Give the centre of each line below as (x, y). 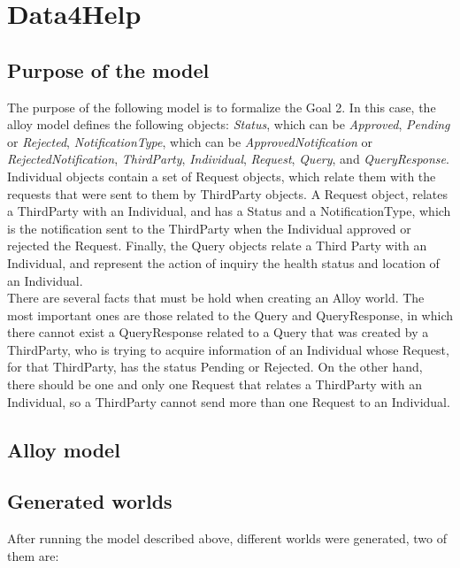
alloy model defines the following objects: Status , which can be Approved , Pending (229, 124)
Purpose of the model (108, 69)
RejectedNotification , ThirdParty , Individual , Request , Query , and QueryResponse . (228, 159)
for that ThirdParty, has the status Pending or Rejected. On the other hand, (215, 367)
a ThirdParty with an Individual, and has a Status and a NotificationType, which (229, 211)
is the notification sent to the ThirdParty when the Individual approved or (209, 228)
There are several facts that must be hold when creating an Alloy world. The (216, 298)
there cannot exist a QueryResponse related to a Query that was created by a (218, 332)
